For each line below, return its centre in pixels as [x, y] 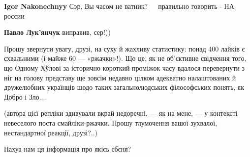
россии [14, 15]
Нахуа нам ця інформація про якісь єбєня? [68, 149]
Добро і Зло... [25, 96]
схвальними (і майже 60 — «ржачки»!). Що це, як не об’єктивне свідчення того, [125, 58]
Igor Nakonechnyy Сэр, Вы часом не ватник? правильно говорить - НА [119, 6]
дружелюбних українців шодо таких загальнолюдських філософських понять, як [124, 87]
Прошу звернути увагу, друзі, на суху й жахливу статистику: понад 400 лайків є [125, 48]
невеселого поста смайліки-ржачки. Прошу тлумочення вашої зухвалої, [111, 122]
